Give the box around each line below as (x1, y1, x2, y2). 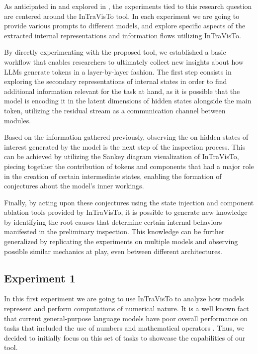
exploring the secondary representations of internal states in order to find (4, 76, 227, 87)
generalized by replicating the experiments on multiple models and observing (4, 236, 238, 247)
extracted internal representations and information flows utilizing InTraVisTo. (4, 30, 241, 40)
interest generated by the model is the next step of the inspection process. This (4, 141, 246, 152)
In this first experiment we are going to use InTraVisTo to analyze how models (4, 293, 244, 304)
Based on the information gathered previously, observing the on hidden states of (4, 132, 249, 142)
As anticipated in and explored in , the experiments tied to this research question (4, 1, 252, 11)
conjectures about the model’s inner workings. (4, 180, 144, 191)
